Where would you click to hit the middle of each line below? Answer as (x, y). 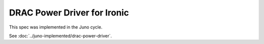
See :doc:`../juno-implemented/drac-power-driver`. (60, 36)
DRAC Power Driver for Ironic (69, 13)
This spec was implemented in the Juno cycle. (56, 27)
